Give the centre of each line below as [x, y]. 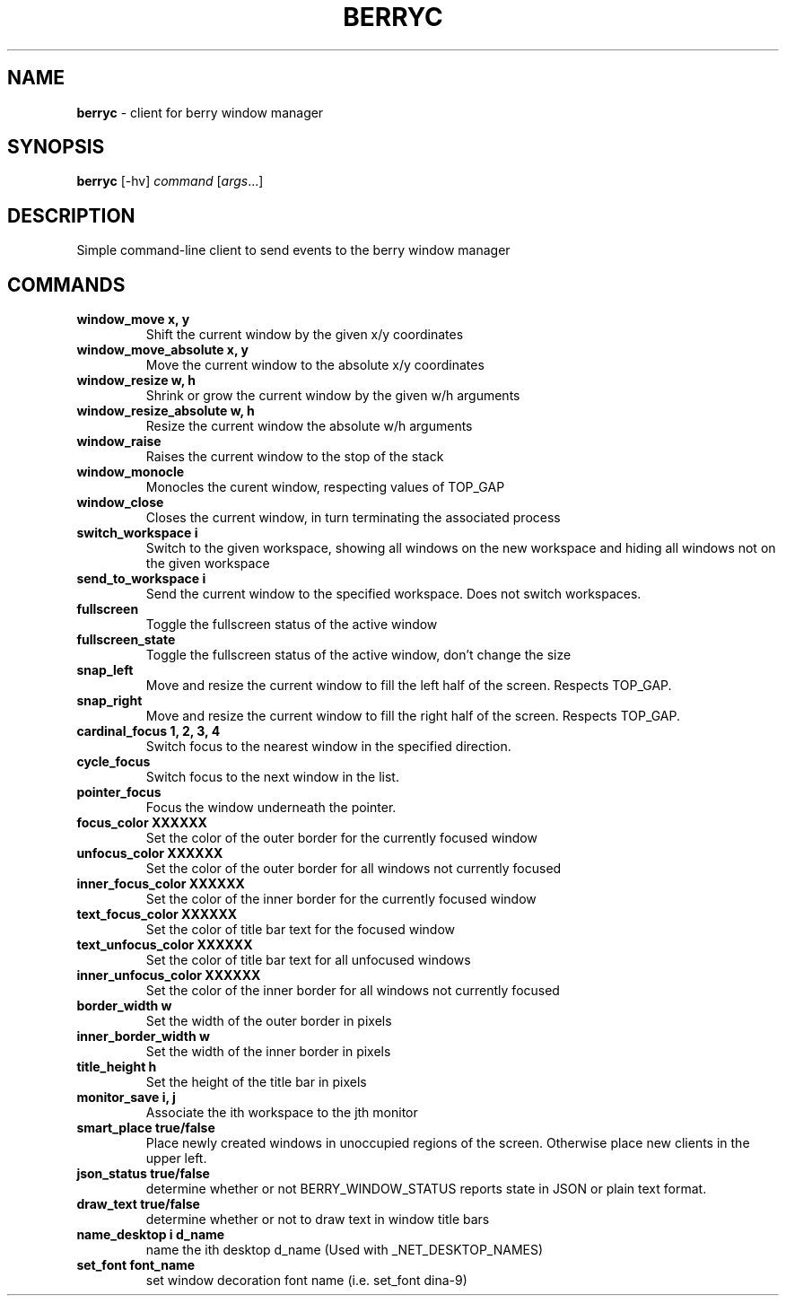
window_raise [119, 442]
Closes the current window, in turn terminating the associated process [353, 518]
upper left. [176, 1159]
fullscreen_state [126, 640]
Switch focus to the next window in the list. [272, 777]
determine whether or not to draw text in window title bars [318, 1220]
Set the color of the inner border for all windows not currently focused [353, 991]
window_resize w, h [136, 380]
